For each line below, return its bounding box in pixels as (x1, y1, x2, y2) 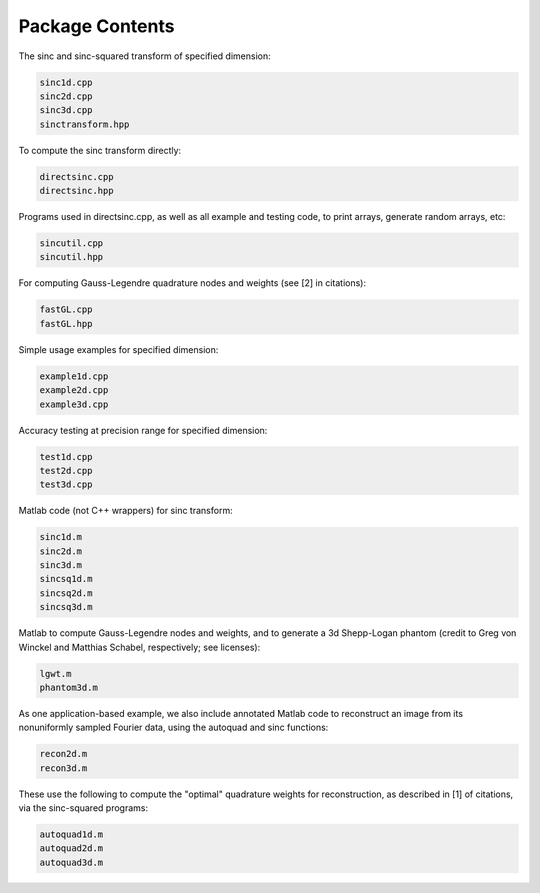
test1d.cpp (39, 451, 93, 462)
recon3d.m (39, 762, 88, 774)
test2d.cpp (39, 465, 93, 476)
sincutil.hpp (39, 251, 104, 263)
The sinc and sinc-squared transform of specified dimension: (18, 50, 271, 62)
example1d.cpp (39, 370, 109, 382)
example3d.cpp (39, 398, 109, 410)
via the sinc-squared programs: (18, 802, 149, 814)
